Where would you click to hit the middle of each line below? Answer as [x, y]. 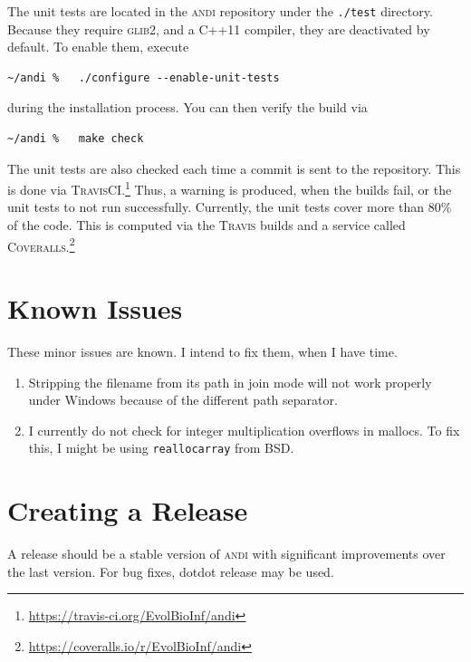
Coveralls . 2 [41, 245]
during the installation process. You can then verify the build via [187, 107]
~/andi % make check [76, 139]
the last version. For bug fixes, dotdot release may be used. [171, 571]
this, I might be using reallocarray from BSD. [161, 448]
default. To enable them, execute [98, 47]
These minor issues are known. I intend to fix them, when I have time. [202, 352]
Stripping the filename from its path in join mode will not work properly [230, 382]
